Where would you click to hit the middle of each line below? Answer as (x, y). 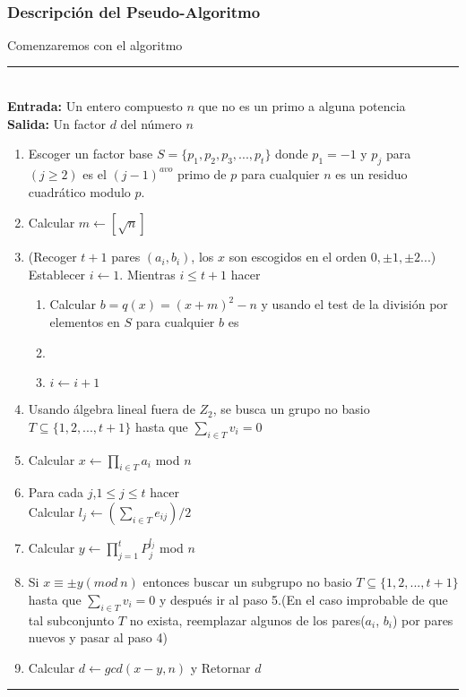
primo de (202, 173)
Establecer (57, 274)
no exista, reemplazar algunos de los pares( (247, 620)
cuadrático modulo (79, 191)
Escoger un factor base (91, 154)
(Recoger (52, 257)
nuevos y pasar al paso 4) (98, 637)
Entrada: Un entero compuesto (95, 106)
